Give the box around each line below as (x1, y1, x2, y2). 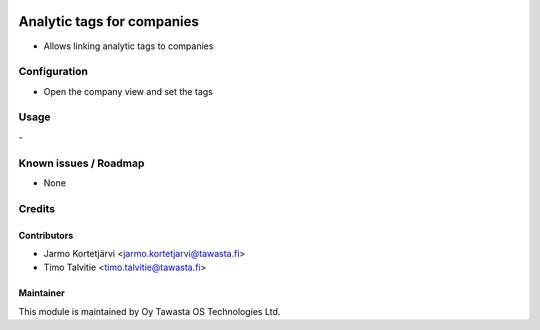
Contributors (18, 229, 74, 241)
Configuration (18, 65, 89, 79)
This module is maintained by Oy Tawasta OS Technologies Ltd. (18, 305, 281, 317)
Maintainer (18, 287, 65, 299)
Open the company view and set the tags (43, 85, 214, 97)
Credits (18, 201, 55, 215)
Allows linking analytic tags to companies (43, 40, 214, 52)
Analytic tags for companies (18, 13, 199, 30)
